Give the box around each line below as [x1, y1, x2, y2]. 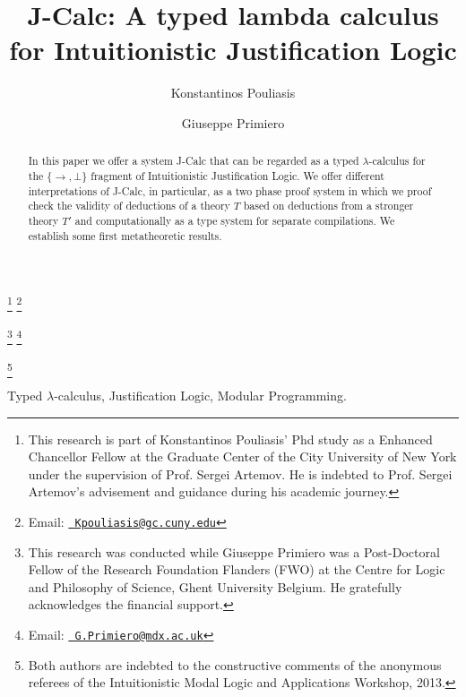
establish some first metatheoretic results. [28, 228, 222, 243]
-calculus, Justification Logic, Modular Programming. [54, 386, 347, 405]
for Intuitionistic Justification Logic [9, 31, 457, 68]
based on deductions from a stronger [243, 198, 414, 213]
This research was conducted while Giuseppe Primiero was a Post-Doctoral [28, 542, 440, 561]
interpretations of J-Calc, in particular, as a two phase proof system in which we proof [28, 183, 432, 198]
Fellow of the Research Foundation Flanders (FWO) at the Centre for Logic [28, 560, 445, 579]
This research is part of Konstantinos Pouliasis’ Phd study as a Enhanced [28, 429, 433, 448]
